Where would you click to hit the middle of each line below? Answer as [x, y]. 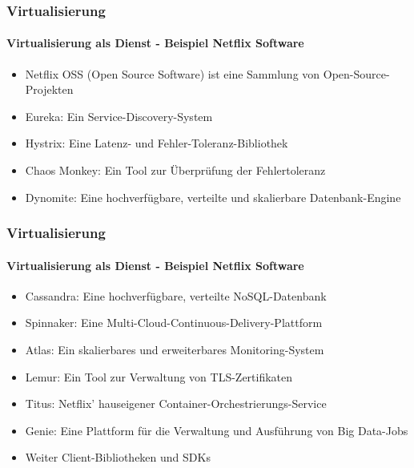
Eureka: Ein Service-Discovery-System [119, 116]
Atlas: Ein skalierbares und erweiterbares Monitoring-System [175, 350]
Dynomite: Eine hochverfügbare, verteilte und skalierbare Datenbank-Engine [213, 197]
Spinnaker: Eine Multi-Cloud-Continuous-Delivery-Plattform [174, 323]
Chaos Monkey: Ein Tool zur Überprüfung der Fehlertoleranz [175, 170]
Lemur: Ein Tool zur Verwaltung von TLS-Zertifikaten [159, 376]
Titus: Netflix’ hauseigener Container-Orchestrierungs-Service [176, 403]
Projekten [49, 89]
